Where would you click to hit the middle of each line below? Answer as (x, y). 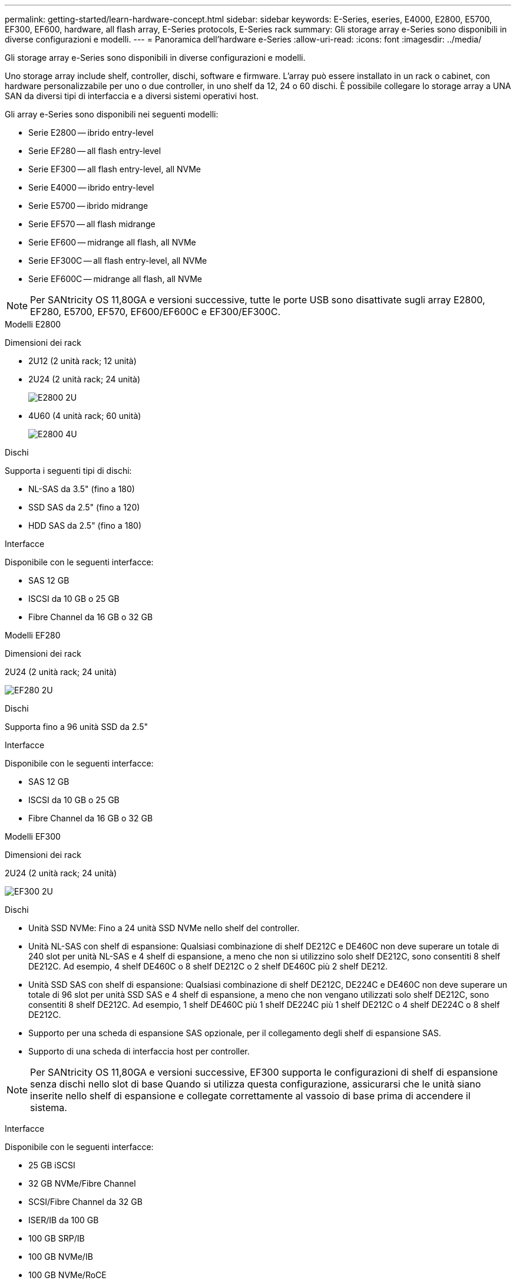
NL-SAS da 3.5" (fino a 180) (82, 489)
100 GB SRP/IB (57, 1238)
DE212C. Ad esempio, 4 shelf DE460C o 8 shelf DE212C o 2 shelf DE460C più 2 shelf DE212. (208, 966)
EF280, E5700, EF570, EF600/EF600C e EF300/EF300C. (155, 312)
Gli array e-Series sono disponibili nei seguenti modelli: (112, 114)
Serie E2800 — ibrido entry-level (91, 132)
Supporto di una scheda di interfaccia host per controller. (139, 1051)
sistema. (49, 1108)
